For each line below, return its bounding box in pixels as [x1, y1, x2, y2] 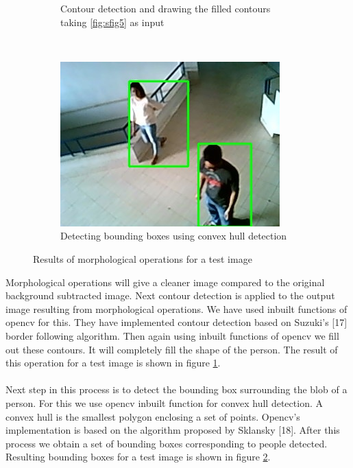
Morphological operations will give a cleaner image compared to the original [5, 274, 325, 289]
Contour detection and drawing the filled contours [60, 1, 271, 15]
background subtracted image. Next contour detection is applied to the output [5, 288, 335, 303]
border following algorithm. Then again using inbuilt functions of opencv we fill [5, 328, 339, 342]
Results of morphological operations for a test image [33, 251, 252, 266]
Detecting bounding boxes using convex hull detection [60, 229, 287, 243]
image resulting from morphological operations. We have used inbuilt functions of [5, 301, 348, 316]
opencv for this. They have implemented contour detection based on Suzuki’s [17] [5, 315, 348, 329]
